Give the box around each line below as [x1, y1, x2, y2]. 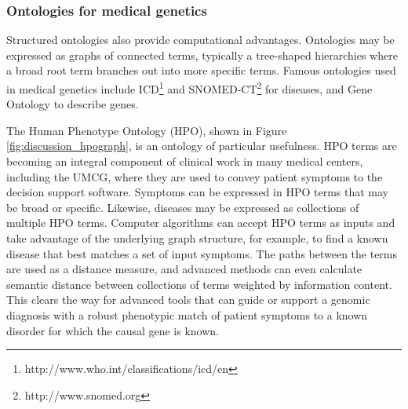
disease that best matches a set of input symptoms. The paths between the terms [6, 245, 398, 261]
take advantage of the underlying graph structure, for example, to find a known [6, 230, 388, 246]
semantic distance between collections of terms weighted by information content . [6, 276, 392, 292]
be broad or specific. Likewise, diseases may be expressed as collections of [6, 199, 359, 215]
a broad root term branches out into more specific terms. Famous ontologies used [6, 62, 396, 79]
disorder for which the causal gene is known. [6, 322, 220, 338]
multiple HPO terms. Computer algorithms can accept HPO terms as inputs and [6, 214, 395, 231]
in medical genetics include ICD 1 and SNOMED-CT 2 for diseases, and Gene [6, 79, 373, 97]
